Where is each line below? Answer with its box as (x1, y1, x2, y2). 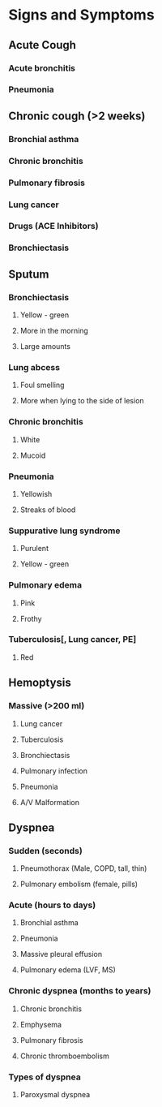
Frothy (19, 614, 42, 623)
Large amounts (19, 342, 71, 351)
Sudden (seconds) (8, 845, 83, 856)
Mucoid (19, 450, 46, 460)
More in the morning (19, 326, 89, 336)
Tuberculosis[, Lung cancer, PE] (8, 634, 137, 645)
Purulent (19, 544, 49, 553)
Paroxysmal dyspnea (19, 1090, 91, 1100)
